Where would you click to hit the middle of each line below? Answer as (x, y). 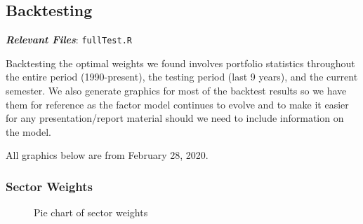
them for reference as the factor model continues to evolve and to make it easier (177, 104)
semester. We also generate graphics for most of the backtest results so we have (176, 91)
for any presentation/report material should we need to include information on (175, 118)
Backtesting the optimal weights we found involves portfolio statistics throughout (180, 63)
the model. (28, 131)
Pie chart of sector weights (91, 212)
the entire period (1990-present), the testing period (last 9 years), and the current (182, 77)
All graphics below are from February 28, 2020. (107, 155)
